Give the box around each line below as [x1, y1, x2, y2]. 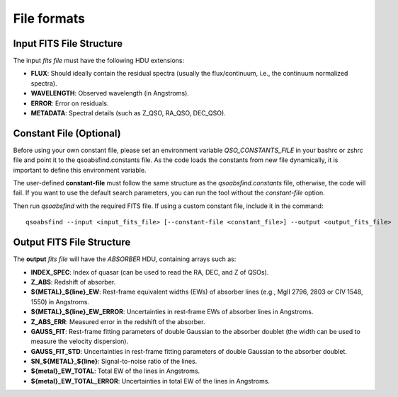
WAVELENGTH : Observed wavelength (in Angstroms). [30, 89, 189, 98]
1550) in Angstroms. [30, 297, 90, 306]
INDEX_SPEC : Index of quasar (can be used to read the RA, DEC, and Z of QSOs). [30, 267, 269, 276]
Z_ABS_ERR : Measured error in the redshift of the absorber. [30, 317, 205, 326]
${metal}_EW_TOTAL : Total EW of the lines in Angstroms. [30, 367, 200, 375]
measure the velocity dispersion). [30, 337, 129, 346]
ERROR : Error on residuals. [30, 99, 109, 108]
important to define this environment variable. [13, 166, 147, 174]
